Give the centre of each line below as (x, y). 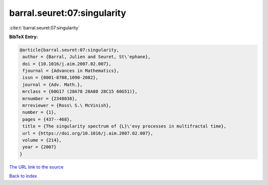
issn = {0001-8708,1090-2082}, (61, 78)
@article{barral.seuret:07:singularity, (69, 50)
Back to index (23, 176)
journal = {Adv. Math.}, (53, 85)
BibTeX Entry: (24, 37)
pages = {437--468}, (47, 119)
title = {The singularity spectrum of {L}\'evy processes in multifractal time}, (125, 126)
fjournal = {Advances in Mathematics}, (71, 71)
